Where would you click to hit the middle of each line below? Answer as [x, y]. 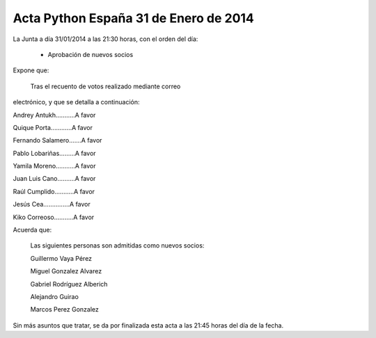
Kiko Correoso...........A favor [54, 217]
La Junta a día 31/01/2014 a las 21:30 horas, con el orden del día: [105, 39]
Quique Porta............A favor [53, 127]
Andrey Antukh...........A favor [54, 115]
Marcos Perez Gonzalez [64, 309]
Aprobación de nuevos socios [91, 54]
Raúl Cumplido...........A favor [54, 191]
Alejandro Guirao [55, 296]
